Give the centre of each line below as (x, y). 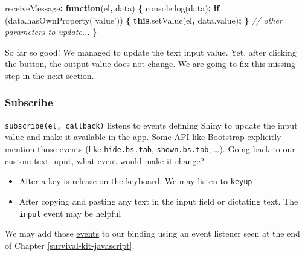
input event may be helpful (70, 213)
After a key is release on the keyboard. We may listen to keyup (136, 181)
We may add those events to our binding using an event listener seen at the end (152, 233)
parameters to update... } (51, 32)
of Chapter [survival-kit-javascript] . (70, 245)
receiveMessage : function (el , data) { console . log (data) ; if (112, 8)
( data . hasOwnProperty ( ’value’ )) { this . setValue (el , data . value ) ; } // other (144, 20)
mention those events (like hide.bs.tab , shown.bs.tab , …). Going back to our (150, 149)
